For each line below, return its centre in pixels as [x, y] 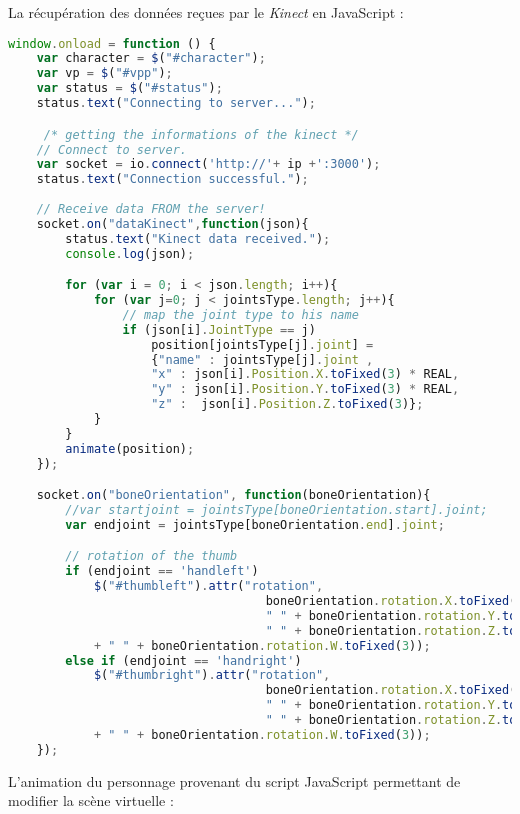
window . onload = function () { [112, 43]
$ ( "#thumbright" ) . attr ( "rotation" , [212, 675]
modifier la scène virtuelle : [91, 800]
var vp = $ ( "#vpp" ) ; [104, 73]
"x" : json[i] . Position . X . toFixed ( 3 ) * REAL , [305, 374]
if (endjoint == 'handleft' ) [162, 571]
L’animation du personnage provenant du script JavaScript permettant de [234, 780]
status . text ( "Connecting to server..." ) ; [176, 103]
